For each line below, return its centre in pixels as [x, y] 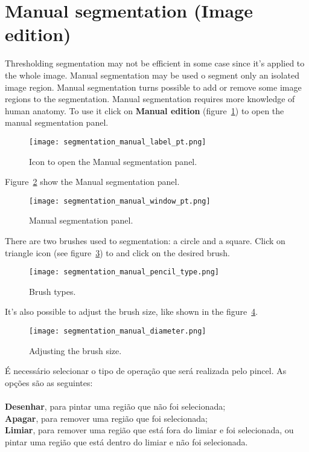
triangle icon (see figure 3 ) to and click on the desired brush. [117, 252]
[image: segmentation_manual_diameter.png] [118, 331]
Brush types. [53, 291]
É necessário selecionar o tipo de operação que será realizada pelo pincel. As [146, 371]
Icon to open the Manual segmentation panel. [113, 161]
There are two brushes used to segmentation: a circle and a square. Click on [145, 240]
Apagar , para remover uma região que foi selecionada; [106, 418]
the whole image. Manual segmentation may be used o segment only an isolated [152, 75]
